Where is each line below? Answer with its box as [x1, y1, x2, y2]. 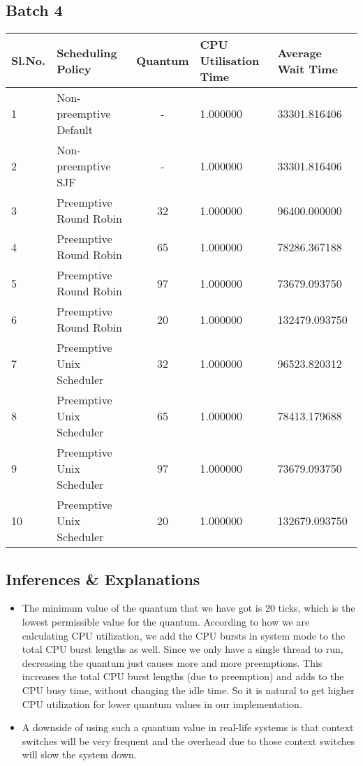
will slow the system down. [22, 747, 137, 762]
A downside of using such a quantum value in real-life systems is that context [22, 720, 354, 735]
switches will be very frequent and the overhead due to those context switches [22, 733, 355, 748]
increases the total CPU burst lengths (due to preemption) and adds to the [22, 669, 344, 684]
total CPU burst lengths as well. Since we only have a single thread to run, [22, 642, 343, 656]
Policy [57, 60, 91, 77]
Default [57, 121, 93, 138]
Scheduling [57, 44, 117, 61]
